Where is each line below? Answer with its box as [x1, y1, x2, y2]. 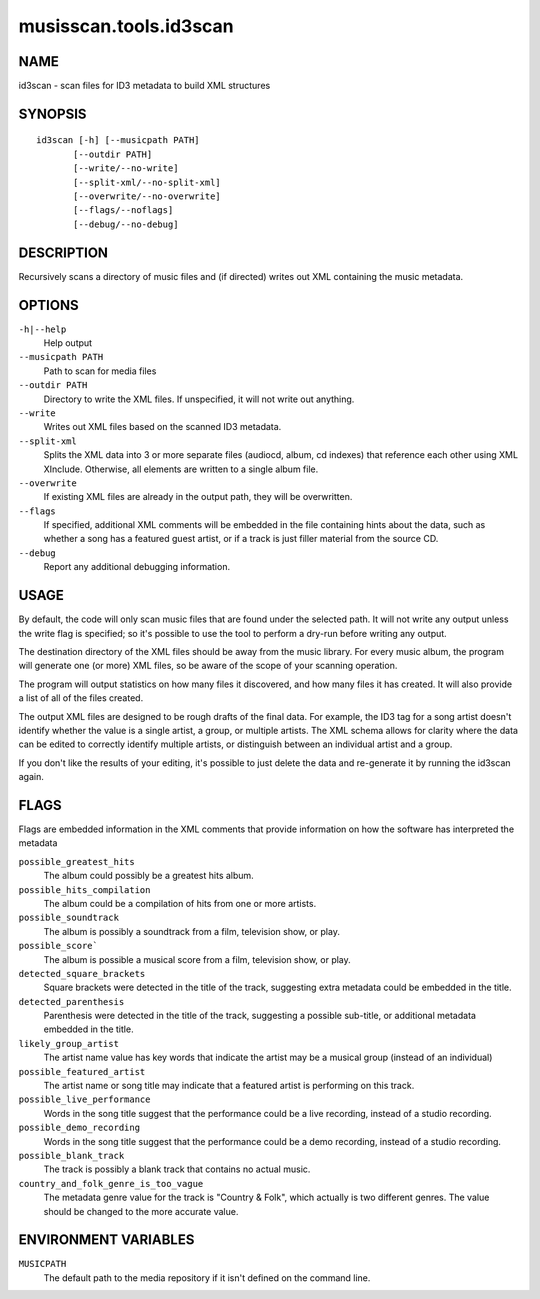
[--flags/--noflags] [73, 205, 174, 216]
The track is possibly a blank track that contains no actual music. [43, 1163, 311, 1175]
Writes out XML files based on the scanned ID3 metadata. [43, 421, 282, 433]
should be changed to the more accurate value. [43, 1205, 239, 1217]
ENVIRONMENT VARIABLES [18, 1231, 195, 1249]
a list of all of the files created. [18, 692, 144, 704]
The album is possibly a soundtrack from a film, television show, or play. [43, 925, 340, 937]
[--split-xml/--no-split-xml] [73, 176, 222, 188]
